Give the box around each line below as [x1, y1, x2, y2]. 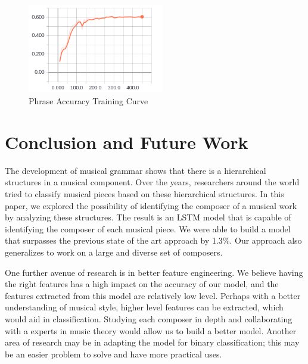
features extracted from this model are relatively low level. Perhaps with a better [5, 289, 301, 301]
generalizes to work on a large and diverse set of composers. [5, 245, 223, 258]
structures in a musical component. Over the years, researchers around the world [5, 176, 300, 188]
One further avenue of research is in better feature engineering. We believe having [5, 266, 303, 278]
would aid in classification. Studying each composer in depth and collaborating [5, 312, 293, 325]
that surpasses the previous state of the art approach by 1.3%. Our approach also [5, 234, 302, 247]
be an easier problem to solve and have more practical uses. [5, 347, 222, 360]
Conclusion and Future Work [5, 129, 248, 154]
